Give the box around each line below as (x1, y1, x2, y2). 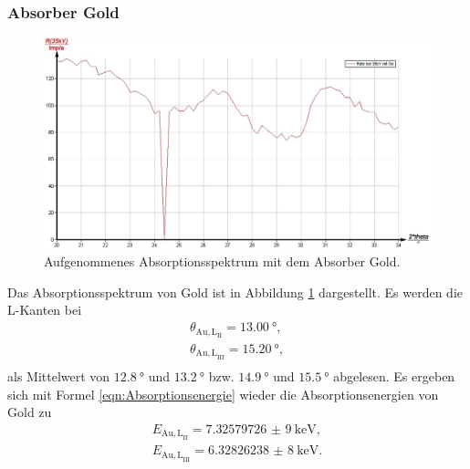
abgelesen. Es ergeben (333, 366, 455, 385)
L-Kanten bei (7, 300, 82, 319)
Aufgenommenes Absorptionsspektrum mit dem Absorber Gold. (44, 252, 401, 271)
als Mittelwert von (7, 366, 110, 385)
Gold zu (7, 402, 52, 422)
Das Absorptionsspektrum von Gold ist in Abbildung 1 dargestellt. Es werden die (7, 282, 464, 301)
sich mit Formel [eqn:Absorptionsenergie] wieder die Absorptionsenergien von (7, 384, 439, 403)
